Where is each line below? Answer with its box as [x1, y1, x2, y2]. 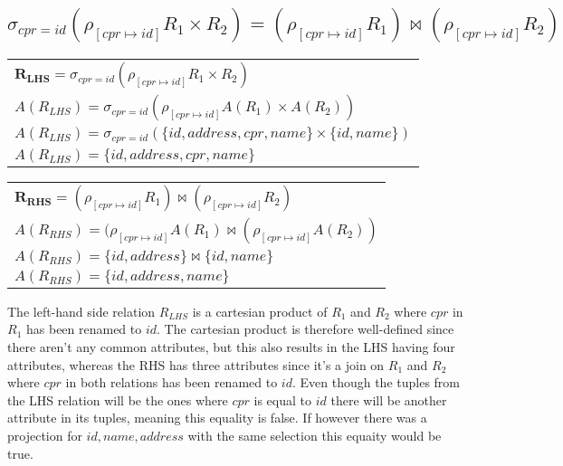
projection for [7, 425, 82, 444]
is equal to [253, 390, 312, 409]
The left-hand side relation [7, 301, 156, 320]
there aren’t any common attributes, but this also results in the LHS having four [7, 337, 455, 356]
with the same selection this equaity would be [187, 425, 442, 444]
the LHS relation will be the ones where [7, 390, 228, 409]
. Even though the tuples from [291, 373, 461, 392]
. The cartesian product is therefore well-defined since [157, 319, 454, 338]
